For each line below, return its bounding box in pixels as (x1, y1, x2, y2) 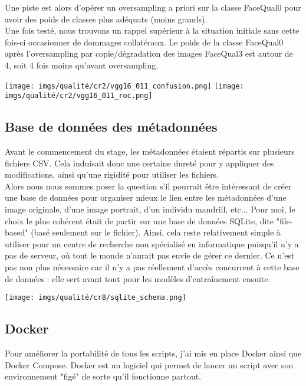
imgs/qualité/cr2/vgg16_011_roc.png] (5, 91, 153, 100)
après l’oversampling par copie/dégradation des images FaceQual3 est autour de (5, 47, 293, 60)
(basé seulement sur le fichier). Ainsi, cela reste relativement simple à (31, 226, 281, 238)
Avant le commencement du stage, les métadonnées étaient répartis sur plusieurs (5, 145, 295, 158)
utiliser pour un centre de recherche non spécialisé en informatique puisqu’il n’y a (5, 237, 299, 250)
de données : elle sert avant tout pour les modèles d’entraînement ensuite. (5, 272, 271, 284)
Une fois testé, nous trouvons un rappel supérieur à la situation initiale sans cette (5, 24, 300, 37)
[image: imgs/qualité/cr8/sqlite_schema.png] (5, 293, 186, 302)
